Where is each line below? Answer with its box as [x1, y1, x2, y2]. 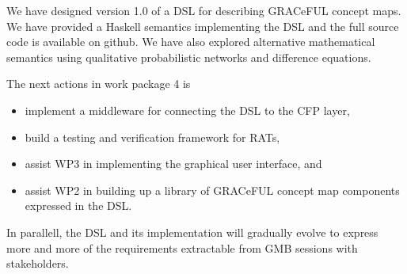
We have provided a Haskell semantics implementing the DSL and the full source [6, 17, 399, 34]
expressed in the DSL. [25, 197, 132, 214]
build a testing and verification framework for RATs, [25, 128, 280, 145]
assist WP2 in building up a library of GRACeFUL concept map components [25, 181, 400, 198]
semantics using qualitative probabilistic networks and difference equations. [6, 48, 371, 65]
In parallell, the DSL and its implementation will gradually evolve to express [6, 223, 378, 240]
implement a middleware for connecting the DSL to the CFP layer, [25, 101, 350, 118]
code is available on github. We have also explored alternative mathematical [6, 33, 375, 50]
